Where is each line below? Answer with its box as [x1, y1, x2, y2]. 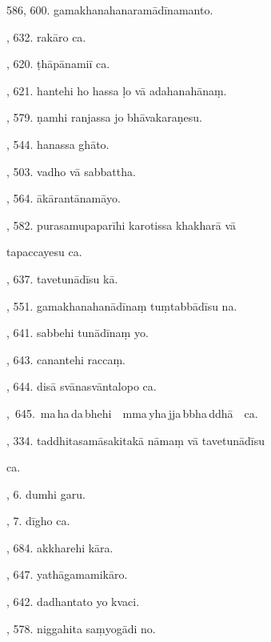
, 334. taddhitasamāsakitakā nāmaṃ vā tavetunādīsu [6, 431, 265, 448]
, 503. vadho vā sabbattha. [6, 163, 136, 179]
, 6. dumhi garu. [6, 485, 86, 502]
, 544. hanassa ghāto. [6, 135, 110, 152]
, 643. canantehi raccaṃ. [6, 351, 126, 367]
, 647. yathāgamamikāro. [6, 566, 128, 583]
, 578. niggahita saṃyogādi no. [6, 620, 156, 636]
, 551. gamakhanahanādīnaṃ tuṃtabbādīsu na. [6, 297, 237, 314]
